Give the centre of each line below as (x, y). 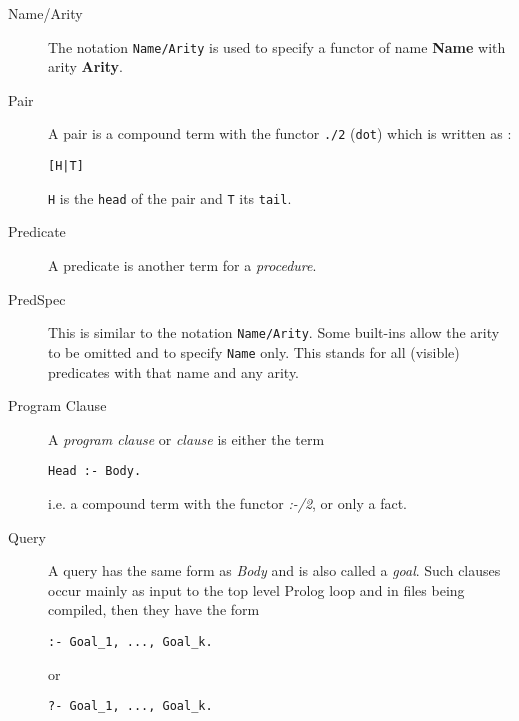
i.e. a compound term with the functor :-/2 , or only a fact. (227, 502)
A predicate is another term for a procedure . (182, 265)
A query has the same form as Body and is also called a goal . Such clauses (274, 570)
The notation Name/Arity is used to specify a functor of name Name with (277, 46)
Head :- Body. (95, 471)
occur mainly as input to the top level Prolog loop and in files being (256, 589)
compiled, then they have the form (154, 609)
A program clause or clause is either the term (186, 438)
